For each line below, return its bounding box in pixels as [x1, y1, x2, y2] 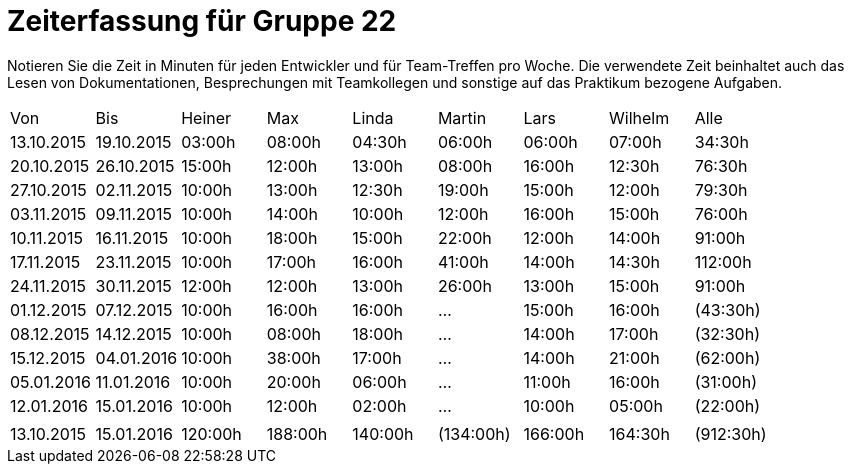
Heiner [181, 107, 232, 128]
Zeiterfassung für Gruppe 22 [7, 4, 397, 38]
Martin [437, 107, 487, 128]
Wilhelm [609, 107, 670, 128]
